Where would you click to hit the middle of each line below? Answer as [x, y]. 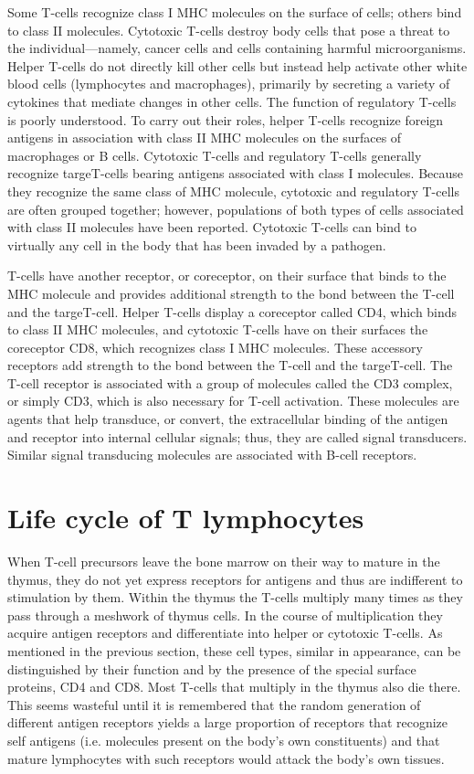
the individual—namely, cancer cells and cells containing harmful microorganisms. [237, 48]
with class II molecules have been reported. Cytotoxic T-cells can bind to [212, 227]
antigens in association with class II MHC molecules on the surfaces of [205, 138]
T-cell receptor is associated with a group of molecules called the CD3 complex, [230, 382]
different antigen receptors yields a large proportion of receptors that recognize [228, 722]
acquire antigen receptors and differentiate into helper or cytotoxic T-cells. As [225, 633]
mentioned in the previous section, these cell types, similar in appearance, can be [234, 650]
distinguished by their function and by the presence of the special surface [212, 668]
